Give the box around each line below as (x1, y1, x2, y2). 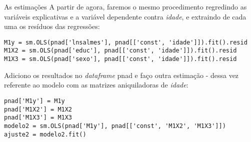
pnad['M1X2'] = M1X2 (4, 105, 72, 113)
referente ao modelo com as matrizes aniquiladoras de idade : (4, 79, 188, 90)
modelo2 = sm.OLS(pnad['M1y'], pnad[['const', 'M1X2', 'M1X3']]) (4, 122, 226, 129)
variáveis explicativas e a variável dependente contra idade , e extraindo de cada (4, 11, 246, 21)
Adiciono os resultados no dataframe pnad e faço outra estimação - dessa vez (4, 69, 239, 80)
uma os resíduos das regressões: (4, 21, 100, 31)
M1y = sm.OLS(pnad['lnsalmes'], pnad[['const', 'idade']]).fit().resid (4, 38, 247, 46)
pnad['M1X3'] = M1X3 (4, 114, 72, 121)
